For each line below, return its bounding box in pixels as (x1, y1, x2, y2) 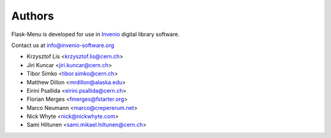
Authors (11, 9, 55, 23)
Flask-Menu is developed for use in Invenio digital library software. (11, 31, 180, 38)
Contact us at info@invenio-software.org (11, 42, 115, 49)
